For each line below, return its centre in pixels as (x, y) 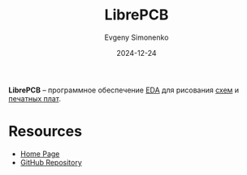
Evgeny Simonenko (136, 37)
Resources (45, 132)
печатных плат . (35, 98)
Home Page (40, 154)
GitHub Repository (51, 162)
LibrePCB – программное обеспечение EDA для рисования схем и (124, 90)
